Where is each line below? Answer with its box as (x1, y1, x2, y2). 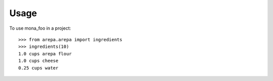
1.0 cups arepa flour (18, 51, 72, 56)
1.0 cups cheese (18, 58, 59, 64)
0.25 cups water (18, 65, 59, 70)
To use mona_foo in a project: (9, 25, 71, 31)
